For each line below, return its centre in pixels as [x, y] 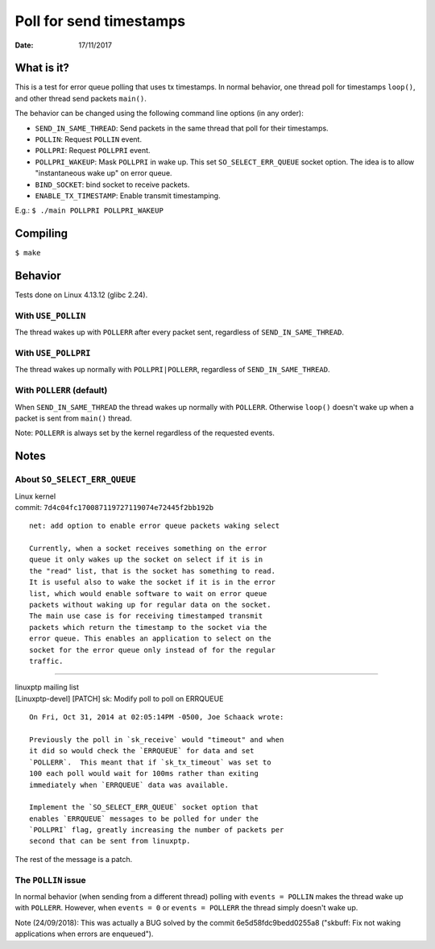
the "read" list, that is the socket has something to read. [152, 571]
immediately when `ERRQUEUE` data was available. [129, 785]
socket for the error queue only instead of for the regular [152, 650]
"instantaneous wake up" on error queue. [104, 173]
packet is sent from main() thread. [73, 418]
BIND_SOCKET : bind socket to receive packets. [112, 184]
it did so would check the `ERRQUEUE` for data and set [142, 751]
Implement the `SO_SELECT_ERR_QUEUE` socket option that [144, 807]
